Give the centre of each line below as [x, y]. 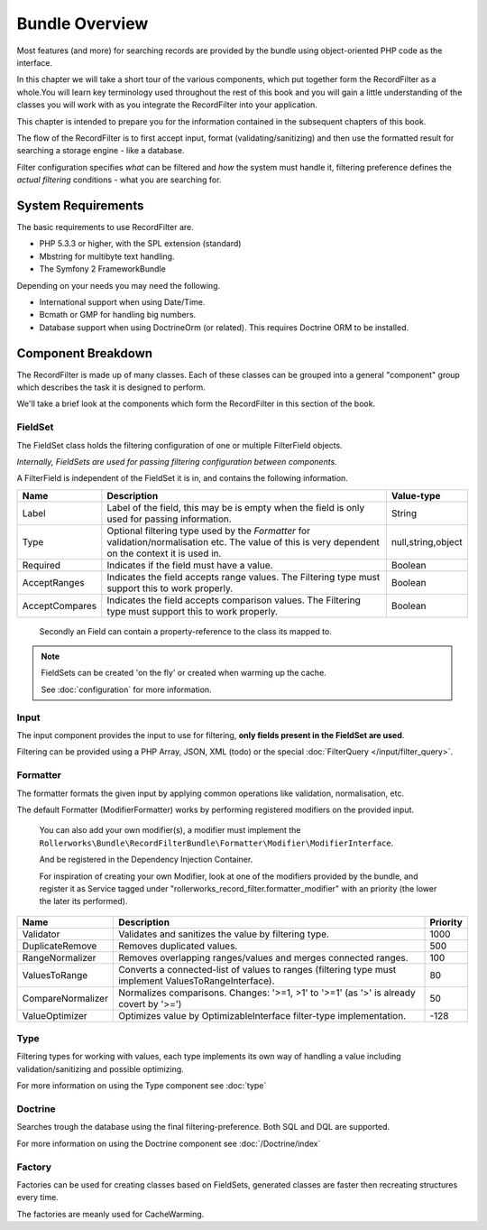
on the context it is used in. [164, 553]
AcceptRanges [53, 582]
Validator [41, 934]
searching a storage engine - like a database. [101, 151]
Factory [34, 1167]
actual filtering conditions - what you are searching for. [119, 180]
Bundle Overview [83, 23]
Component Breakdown [85, 353]
